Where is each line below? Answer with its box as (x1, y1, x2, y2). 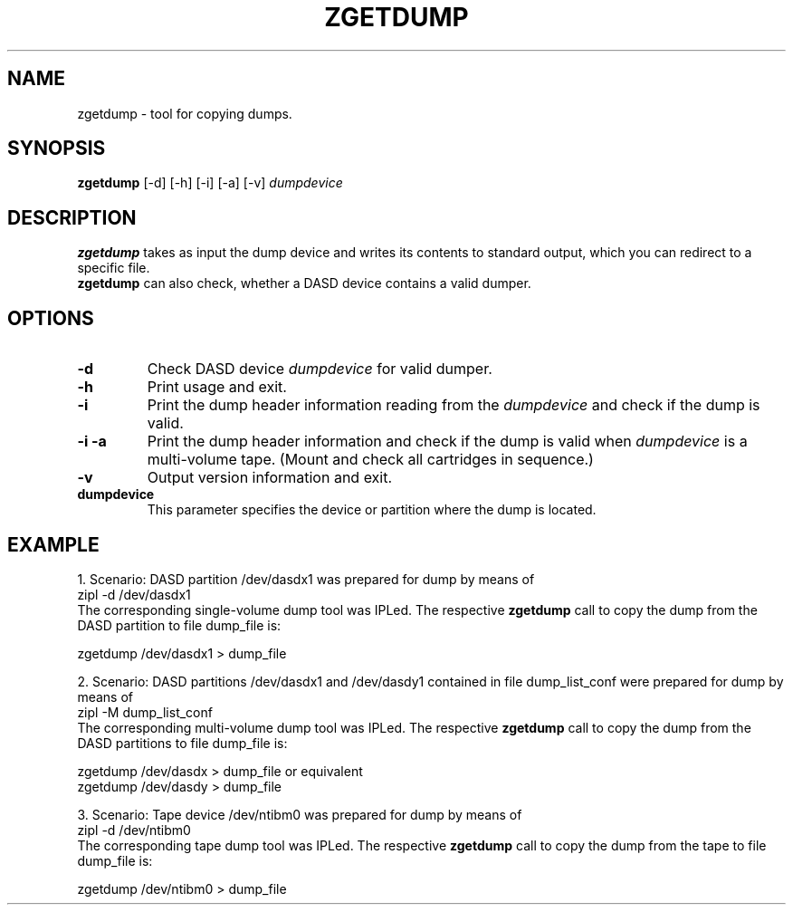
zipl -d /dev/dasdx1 (77, 586, 191, 602)
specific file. (77, 260, 150, 276)
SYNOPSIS (7, 137, 106, 160)
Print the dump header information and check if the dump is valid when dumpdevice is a (147, 432, 748, 451)
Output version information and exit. (147, 468, 393, 487)
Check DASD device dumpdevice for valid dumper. (147, 360, 492, 379)
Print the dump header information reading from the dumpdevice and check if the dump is (147, 396, 760, 415)
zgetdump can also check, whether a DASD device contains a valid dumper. (77, 275, 531, 292)
